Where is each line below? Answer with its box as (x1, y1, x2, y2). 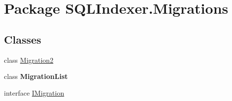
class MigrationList (4, 71, 68, 81)
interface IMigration (4, 87, 65, 98)
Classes (4, 31, 41, 47)
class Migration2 (4, 54, 54, 65)
